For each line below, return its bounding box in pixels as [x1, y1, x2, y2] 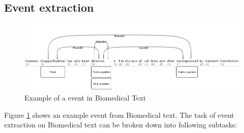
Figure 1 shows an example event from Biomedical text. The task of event [4, 109, 234, 120]
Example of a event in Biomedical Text [24, 92, 146, 103]
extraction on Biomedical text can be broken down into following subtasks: [4, 119, 237, 130]
